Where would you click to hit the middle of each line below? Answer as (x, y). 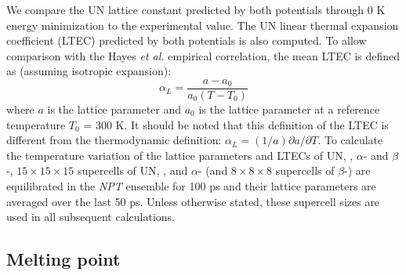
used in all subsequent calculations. (91, 217)
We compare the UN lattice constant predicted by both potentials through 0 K (196, 9)
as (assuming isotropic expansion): (89, 71)
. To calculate (350, 140)
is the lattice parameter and (114, 109)
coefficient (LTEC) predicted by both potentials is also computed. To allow (187, 40)
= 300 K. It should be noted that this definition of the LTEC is (236, 124)
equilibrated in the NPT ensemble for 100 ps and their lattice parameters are (191, 186)
